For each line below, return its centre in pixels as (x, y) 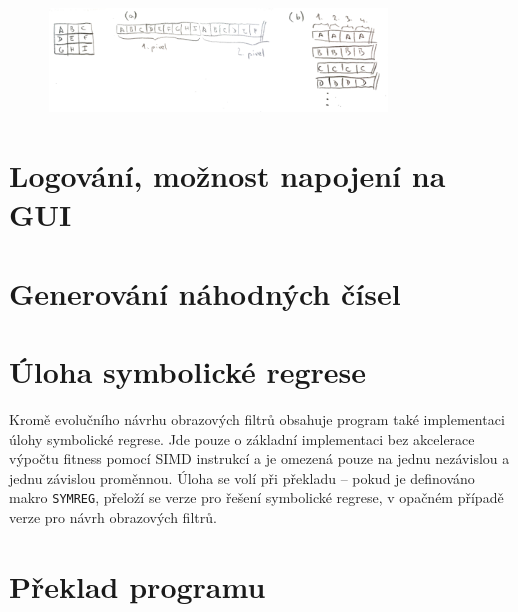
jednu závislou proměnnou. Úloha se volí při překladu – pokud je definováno (242, 477)
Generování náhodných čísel (205, 292)
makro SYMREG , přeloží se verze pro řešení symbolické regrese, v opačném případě (256, 497)
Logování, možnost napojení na (227, 175)
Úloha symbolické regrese (188, 371)
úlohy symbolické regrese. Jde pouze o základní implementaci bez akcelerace (242, 438)
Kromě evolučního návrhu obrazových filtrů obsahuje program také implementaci (257, 418)
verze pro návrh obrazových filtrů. (113, 516)
